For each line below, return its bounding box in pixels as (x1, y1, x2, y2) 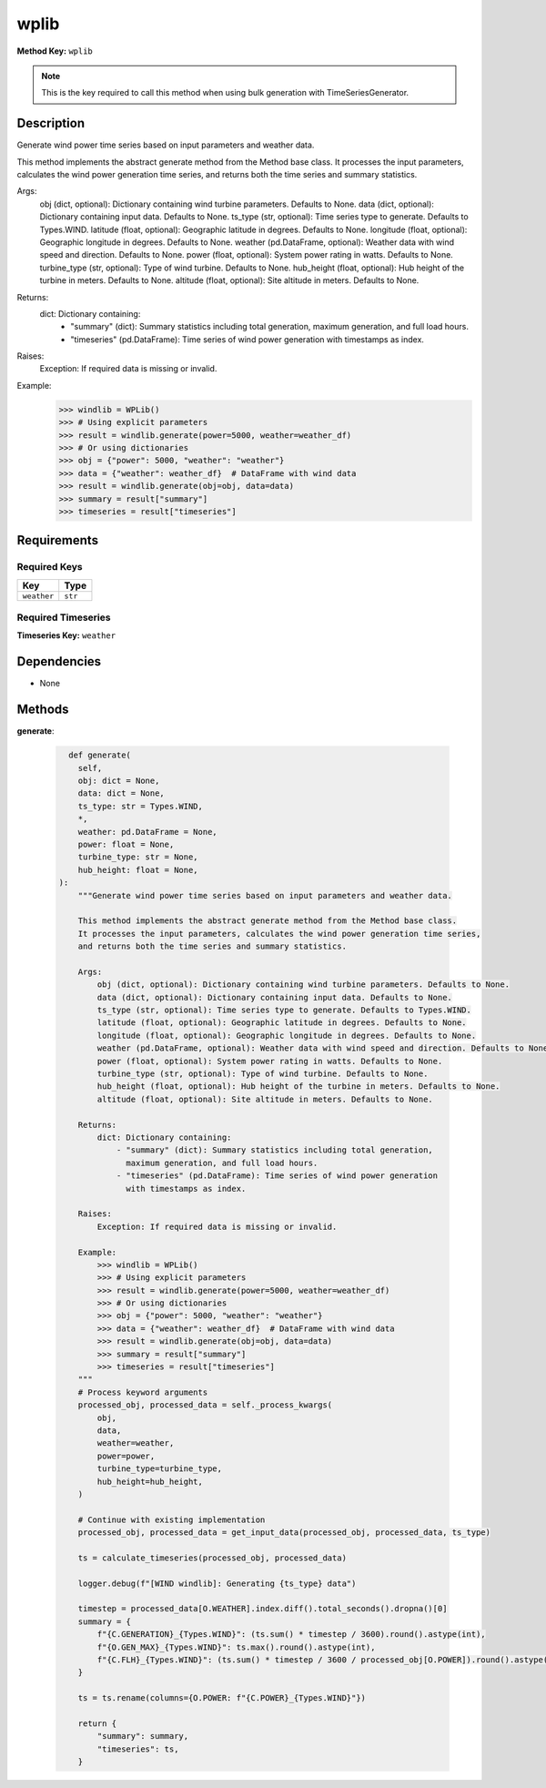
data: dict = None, (77, 788, 166, 798)
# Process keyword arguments (77, 1387, 208, 1397)
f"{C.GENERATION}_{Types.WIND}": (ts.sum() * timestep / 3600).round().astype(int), (96, 1630, 486, 1640)
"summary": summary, (96, 1731, 189, 1742)
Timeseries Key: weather (16, 630, 116, 641)
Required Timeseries (16, 611, 111, 624)
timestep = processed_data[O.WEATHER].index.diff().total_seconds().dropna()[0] (77, 1603, 448, 1614)
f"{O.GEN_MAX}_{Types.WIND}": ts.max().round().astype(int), (96, 1641, 376, 1652)
